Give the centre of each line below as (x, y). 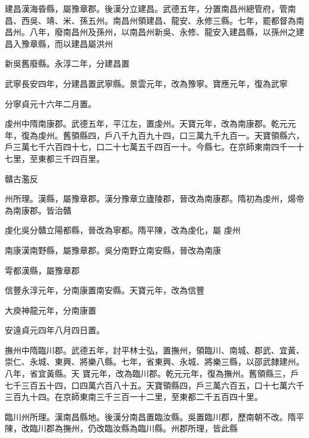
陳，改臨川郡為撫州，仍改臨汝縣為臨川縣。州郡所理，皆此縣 (121, 428)
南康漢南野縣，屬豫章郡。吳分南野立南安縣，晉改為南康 (113, 250)
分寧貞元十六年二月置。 (51, 103)
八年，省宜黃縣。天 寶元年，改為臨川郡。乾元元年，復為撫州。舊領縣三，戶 (152, 373)
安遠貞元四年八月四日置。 (55, 330)
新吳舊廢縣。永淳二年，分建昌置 (67, 63)
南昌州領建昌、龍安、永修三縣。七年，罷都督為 (204, 20)
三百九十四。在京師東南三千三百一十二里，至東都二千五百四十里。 (134, 397)
